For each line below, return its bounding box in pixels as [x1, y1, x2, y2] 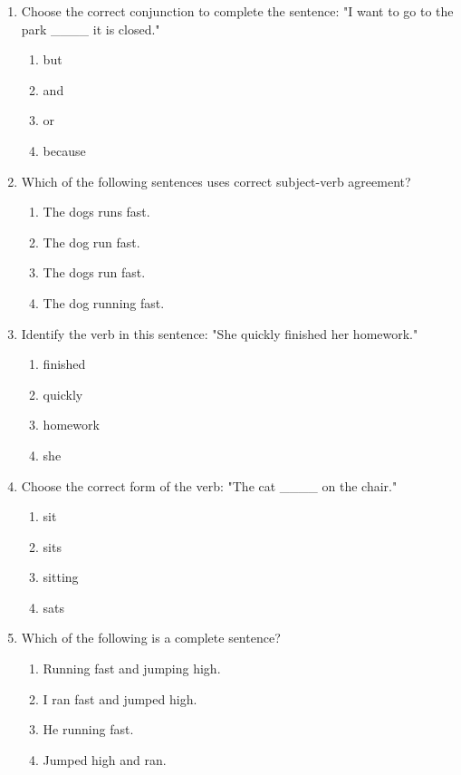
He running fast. [43, 720, 134, 739]
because [43, 140, 86, 160]
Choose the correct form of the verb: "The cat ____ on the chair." [21, 476, 398, 495]
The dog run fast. [43, 232, 140, 251]
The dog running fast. [43, 293, 165, 312]
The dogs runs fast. [43, 202, 150, 221]
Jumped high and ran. [43, 750, 167, 769]
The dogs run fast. [43, 263, 146, 282]
